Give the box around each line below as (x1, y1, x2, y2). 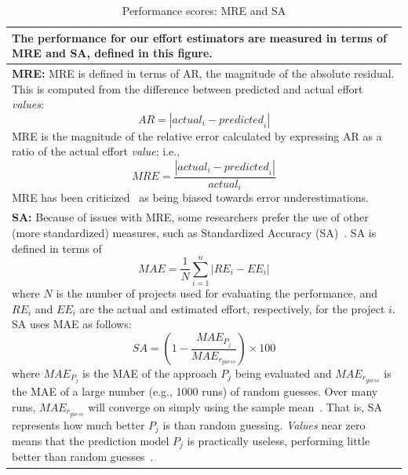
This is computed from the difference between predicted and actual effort (12, 80, 363, 97)
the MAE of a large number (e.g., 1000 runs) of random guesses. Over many (12, 383, 378, 400)
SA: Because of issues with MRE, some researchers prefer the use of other (12, 209, 369, 225)
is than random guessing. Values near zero (162, 416, 366, 433)
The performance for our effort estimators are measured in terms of (12, 29, 387, 46)
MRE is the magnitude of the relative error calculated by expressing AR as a (12, 127, 382, 144)
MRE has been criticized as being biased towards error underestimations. (12, 189, 369, 206)
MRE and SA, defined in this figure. (12, 45, 213, 61)
